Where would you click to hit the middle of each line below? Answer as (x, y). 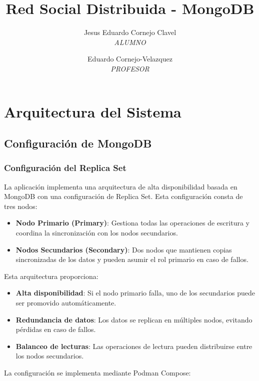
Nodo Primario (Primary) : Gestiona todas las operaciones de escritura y (132, 223)
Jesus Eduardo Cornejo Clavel (130, 32)
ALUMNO (130, 42)
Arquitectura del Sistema (93, 111)
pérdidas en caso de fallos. (56, 329)
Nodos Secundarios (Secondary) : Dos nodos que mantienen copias (124, 249)
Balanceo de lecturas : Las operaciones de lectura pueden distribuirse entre (134, 346)
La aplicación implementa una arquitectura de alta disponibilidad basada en (121, 186)
